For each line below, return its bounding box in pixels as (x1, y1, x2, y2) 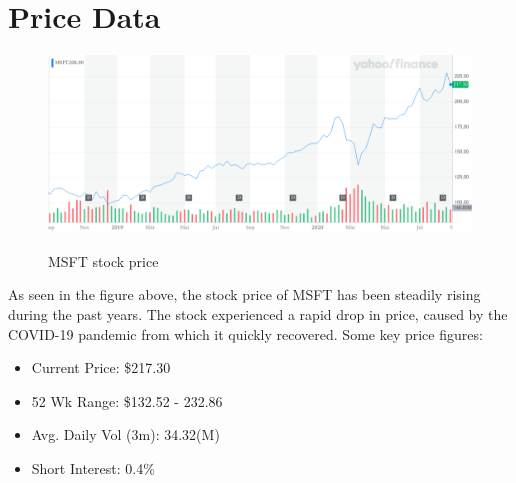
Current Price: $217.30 (31, 357, 171, 378)
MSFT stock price (48, 250, 159, 271)
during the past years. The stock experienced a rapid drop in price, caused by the (8, 303, 508, 324)
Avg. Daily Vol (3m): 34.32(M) (31, 424, 220, 445)
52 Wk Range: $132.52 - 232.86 (31, 390, 223, 411)
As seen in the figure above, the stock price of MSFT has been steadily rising (8, 284, 481, 305)
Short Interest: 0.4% (31, 457, 155, 478)
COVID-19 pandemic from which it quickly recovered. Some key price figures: (8, 323, 483, 344)
